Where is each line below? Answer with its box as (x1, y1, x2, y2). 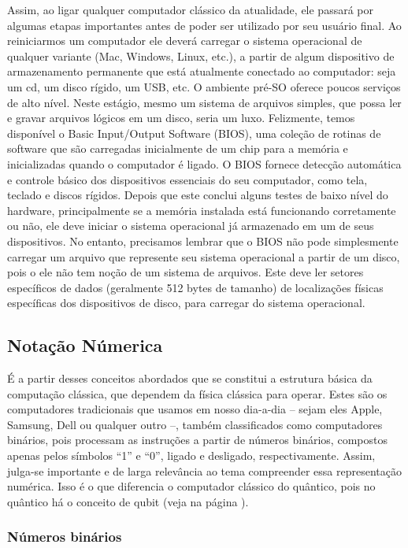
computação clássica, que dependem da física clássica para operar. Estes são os (7, 385, 388, 402)
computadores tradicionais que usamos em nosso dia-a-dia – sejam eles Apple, (7, 401, 383, 417)
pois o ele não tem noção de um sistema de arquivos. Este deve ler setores (7, 264, 364, 280)
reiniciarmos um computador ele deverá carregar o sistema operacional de (7, 32, 362, 49)
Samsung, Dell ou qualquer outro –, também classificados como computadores (7, 416, 383, 432)
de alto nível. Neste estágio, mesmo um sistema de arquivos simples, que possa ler (7, 94, 402, 110)
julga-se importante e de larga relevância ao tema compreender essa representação (7, 462, 402, 479)
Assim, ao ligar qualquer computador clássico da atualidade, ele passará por (7, 2, 373, 17)
